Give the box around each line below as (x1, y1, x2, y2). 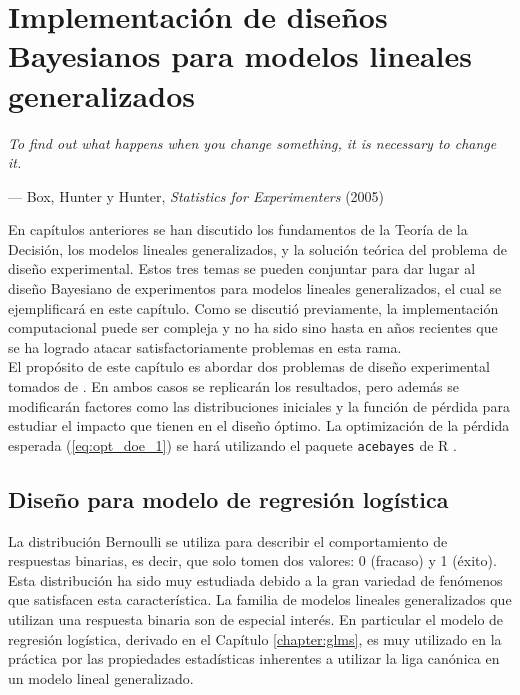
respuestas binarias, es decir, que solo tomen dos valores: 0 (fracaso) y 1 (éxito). (8, 550, 497, 571)
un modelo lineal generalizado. (8, 667, 194, 688)
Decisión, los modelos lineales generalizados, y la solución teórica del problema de (8, 238, 507, 259)
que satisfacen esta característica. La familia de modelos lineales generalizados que (8, 589, 512, 610)
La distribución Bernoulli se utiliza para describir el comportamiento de (8, 530, 448, 551)
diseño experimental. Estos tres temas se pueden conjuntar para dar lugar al (8, 258, 476, 279)
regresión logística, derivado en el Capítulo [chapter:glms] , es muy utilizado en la (8, 628, 502, 649)
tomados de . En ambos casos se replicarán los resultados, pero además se (8, 376, 459, 397)
